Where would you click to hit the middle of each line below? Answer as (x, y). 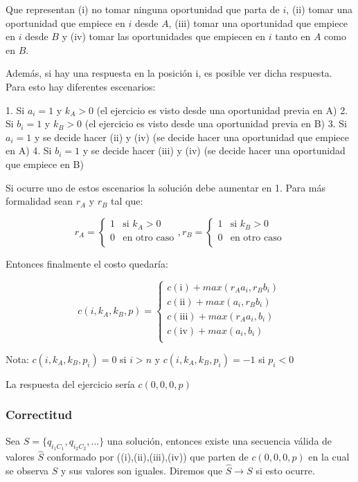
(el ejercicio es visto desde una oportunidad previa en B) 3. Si (216, 123)
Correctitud (39, 415)
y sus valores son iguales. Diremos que (142, 470)
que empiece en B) (45, 164)
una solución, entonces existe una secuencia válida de (220, 440)
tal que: (127, 201)
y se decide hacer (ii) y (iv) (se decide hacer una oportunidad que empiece (191, 137)
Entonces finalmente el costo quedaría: (87, 263)
